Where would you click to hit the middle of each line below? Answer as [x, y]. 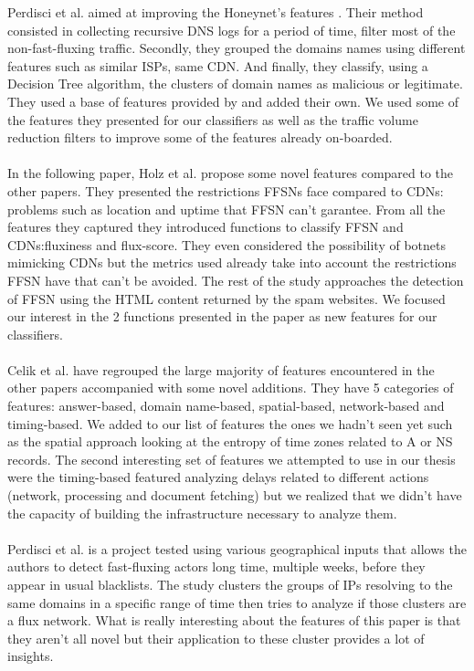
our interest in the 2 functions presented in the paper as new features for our [222, 316]
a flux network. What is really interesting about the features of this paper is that [234, 620]
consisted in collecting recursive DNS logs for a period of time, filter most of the [232, 30]
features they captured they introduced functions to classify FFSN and [205, 227]
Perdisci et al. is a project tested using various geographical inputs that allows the [237, 548]
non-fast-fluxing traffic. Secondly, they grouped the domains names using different [237, 48]
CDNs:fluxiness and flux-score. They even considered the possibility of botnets [227, 244]
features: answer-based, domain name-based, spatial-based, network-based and [226, 406]
